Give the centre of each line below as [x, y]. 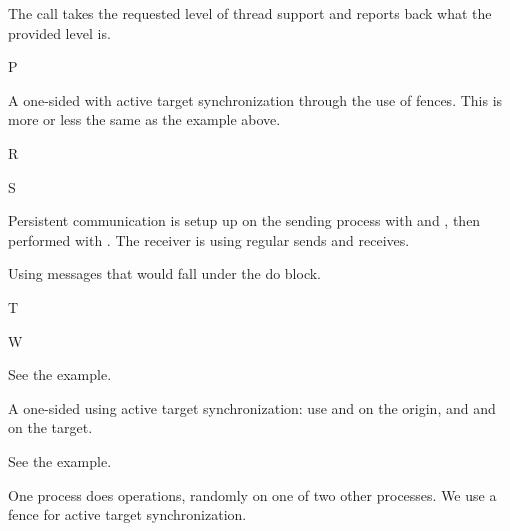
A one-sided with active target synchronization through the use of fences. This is [255, 99]
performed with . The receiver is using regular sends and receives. [209, 239]
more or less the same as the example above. [144, 119]
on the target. [50, 427]
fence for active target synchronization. [127, 514]
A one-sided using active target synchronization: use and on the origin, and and [252, 407]
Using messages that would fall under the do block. [165, 273]
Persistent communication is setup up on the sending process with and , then [244, 220]
